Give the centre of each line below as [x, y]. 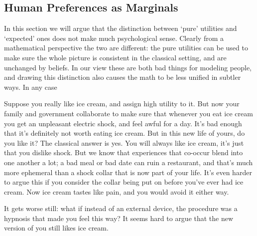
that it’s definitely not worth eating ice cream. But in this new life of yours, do [125, 133]
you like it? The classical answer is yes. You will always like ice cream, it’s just [124, 142]
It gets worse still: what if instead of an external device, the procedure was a [121, 208]
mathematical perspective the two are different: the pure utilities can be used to [126, 48]
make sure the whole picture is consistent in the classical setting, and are [115, 57]
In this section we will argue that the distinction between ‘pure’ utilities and [121, 28]
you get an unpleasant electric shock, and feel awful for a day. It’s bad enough [123, 123]
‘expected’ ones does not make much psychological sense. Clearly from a [114, 38]
